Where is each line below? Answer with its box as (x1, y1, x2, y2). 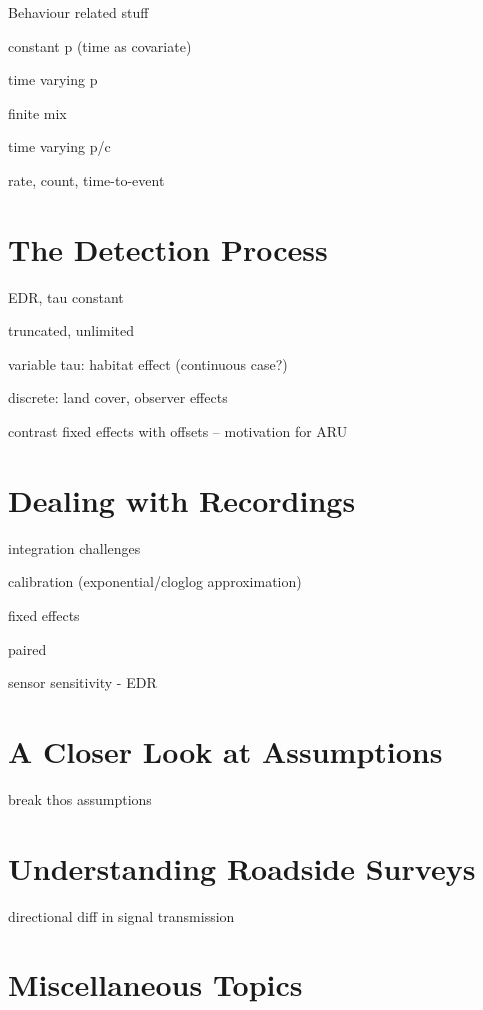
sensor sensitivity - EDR (8, 672, 157, 693)
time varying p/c (8, 136, 111, 157)
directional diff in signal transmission (8, 905, 235, 926)
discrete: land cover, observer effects (8, 387, 228, 408)
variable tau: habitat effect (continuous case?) (8, 353, 288, 374)
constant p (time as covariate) (8, 35, 192, 56)
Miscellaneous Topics (8, 964, 303, 1005)
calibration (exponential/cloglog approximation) (8, 571, 302, 592)
